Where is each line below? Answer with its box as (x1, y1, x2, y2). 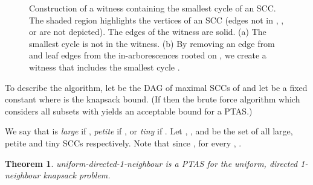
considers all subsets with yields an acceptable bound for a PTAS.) (5, 104, 253, 117)
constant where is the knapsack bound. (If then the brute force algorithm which (5, 93, 300, 105)
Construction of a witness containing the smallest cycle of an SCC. (29, 2, 276, 14)
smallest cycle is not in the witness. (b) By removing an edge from (29, 37, 275, 49)
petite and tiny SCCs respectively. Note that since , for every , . (5, 136, 242, 149)
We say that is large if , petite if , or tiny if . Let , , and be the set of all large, (5, 125, 293, 137)
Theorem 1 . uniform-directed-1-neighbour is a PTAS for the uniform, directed (5, 157, 298, 169)
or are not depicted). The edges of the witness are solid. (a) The (29, 25, 266, 38)
